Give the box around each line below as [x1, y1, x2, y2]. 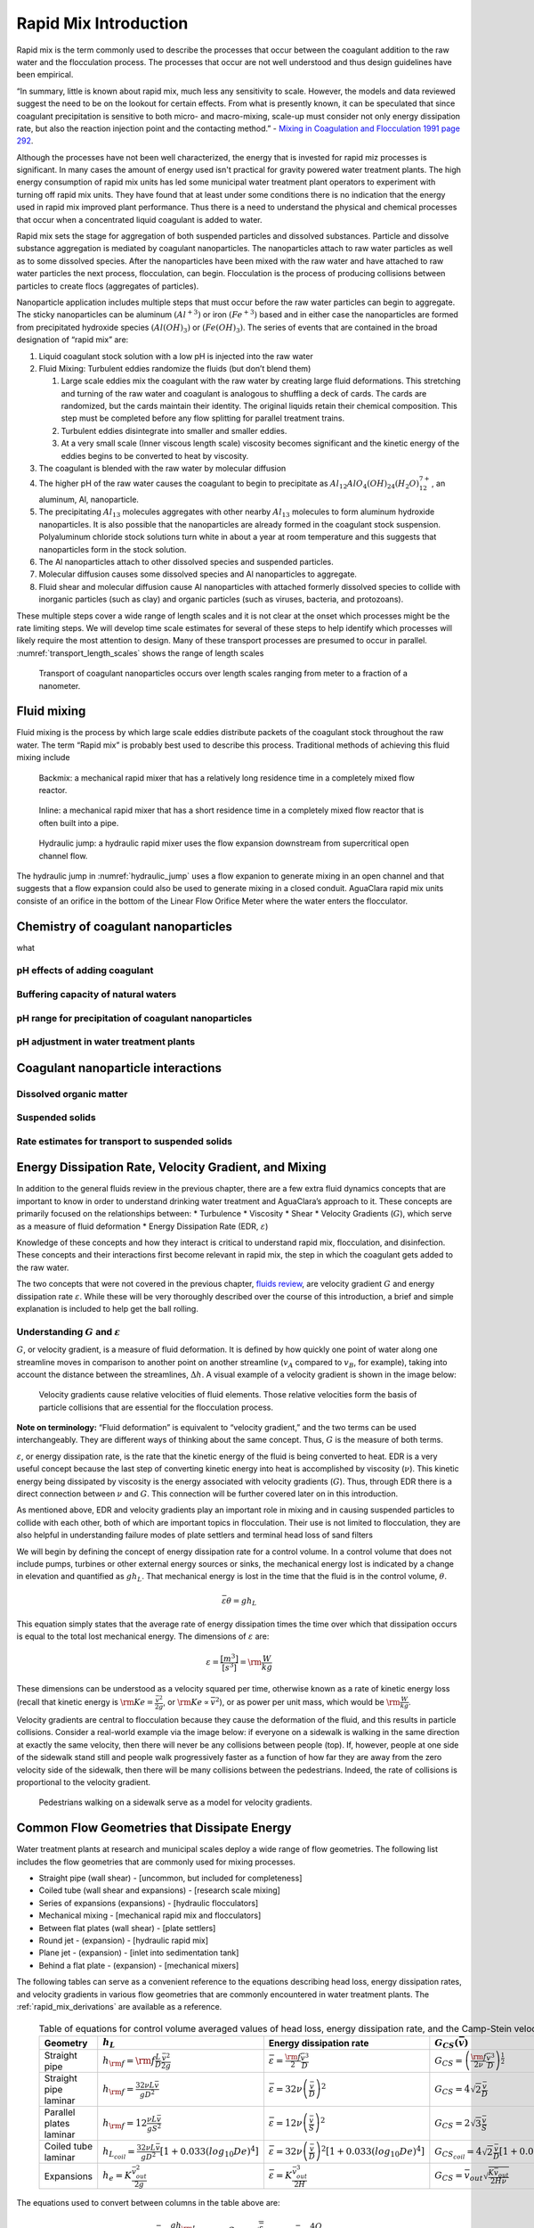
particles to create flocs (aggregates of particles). [16, 281, 199, 291]
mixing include [16, 752, 70, 763]
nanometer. [38, 680, 81, 691]
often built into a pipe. [38, 817, 119, 828]
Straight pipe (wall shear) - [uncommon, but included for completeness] [38, 1872, 303, 1884]
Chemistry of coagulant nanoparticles [16, 919, 233, 934]
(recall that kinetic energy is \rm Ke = [16, 1696, 154, 1707]
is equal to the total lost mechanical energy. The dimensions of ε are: [16, 1631, 270, 1642]
